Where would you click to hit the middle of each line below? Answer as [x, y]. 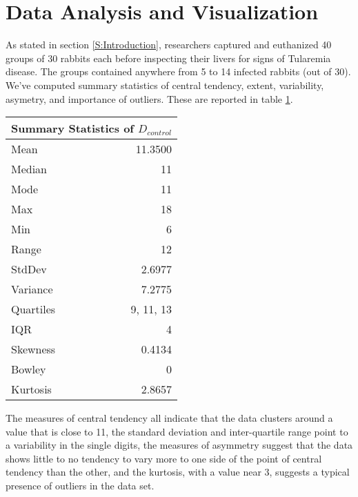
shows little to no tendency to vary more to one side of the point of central [164, 458]
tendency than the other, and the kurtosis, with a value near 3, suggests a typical [178, 472]
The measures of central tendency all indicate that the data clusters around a [169, 418]
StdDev [29, 269]
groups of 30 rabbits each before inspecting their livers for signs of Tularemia [168, 58]
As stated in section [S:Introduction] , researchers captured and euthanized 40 [169, 45]
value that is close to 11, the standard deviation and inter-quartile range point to [177, 431]
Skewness [33, 349]
